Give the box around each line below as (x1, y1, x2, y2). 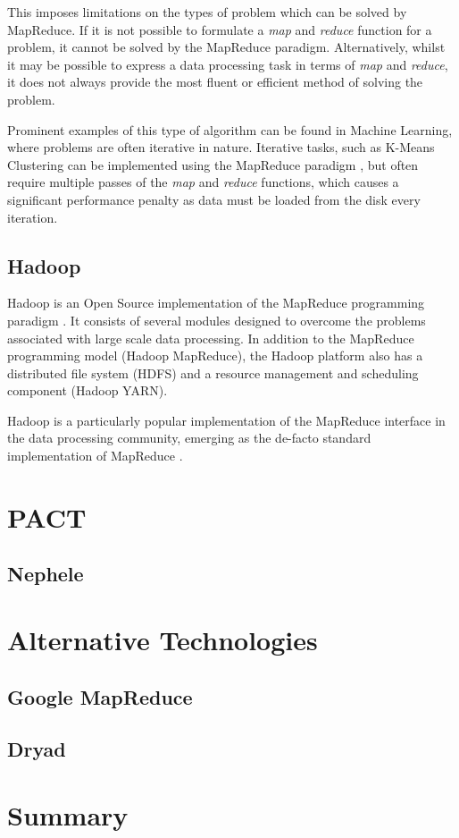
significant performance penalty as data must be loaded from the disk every (7, 190, 421, 208)
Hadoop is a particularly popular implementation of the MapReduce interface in (7, 411, 446, 429)
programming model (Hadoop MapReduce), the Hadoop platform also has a (7, 346, 423, 365)
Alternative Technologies (7, 622, 318, 658)
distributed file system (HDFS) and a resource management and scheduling (7, 363, 419, 382)
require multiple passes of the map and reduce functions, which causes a (7, 173, 399, 191)
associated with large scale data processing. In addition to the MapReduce (7, 328, 414, 347)
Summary (7, 796, 129, 833)
